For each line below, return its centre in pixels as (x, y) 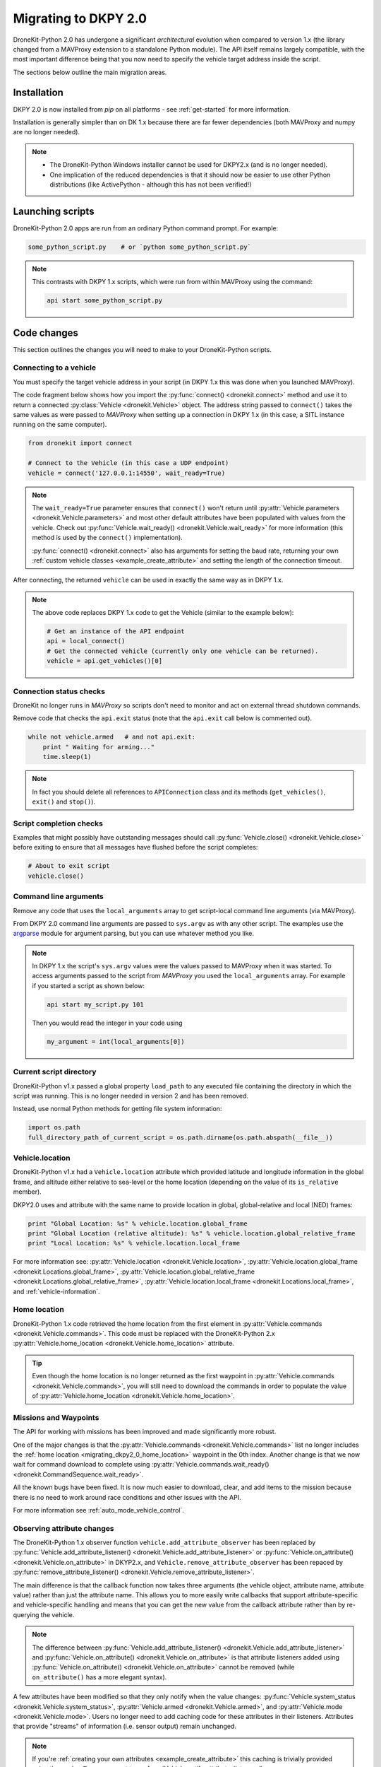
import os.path (54, 1128)
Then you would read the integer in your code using (107, 1023)
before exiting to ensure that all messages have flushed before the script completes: (135, 847)
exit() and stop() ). (64, 802)
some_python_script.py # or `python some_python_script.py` (140, 247)
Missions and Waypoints (56, 1417)
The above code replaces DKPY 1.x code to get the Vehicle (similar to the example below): (163, 613)
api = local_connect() (86, 641)
